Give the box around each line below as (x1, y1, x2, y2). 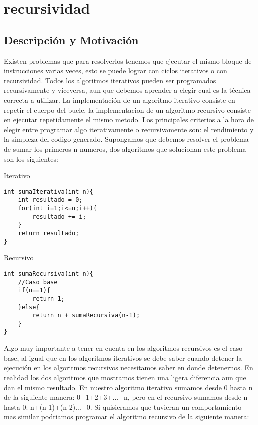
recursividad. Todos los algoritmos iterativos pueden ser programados (4, 75, 216, 85)
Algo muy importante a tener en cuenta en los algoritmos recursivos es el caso (4, 343, 243, 353)
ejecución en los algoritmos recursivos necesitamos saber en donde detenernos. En (4, 362, 253, 373)
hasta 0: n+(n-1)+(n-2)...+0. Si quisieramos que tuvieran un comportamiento (4, 401, 242, 412)
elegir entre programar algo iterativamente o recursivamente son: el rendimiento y (4, 124, 254, 134)
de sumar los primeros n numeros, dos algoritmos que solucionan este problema (4, 143, 246, 154)
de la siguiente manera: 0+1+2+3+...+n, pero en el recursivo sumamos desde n (4, 392, 248, 402)
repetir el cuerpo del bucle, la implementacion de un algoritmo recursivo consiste (4, 104, 251, 115)
